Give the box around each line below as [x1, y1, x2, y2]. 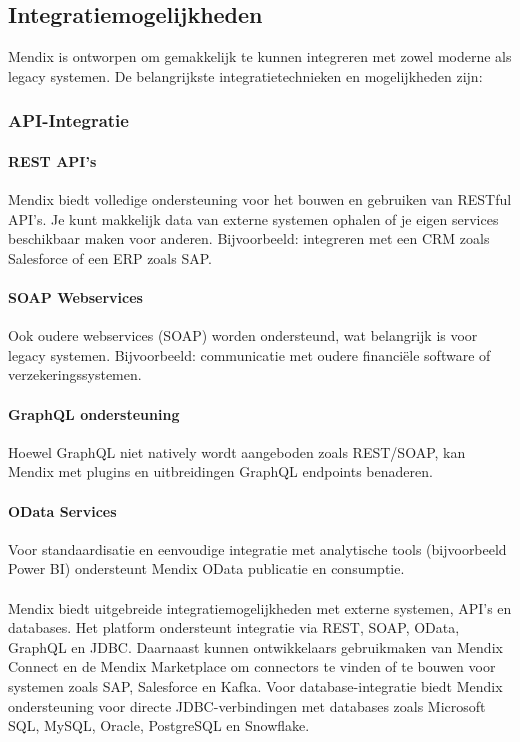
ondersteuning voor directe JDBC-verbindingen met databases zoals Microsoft [8, 695, 486, 716]
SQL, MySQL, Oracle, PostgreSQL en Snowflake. [8, 715, 310, 736]
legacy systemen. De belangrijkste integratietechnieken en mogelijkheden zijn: [8, 65, 483, 86]
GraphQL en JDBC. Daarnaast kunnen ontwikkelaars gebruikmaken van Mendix [8, 636, 503, 657]
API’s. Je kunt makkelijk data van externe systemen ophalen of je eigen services [8, 208, 499, 229]
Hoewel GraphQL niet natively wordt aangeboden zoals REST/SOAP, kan [8, 441, 466, 462]
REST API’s [8, 150, 97, 171]
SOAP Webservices [8, 287, 143, 307]
